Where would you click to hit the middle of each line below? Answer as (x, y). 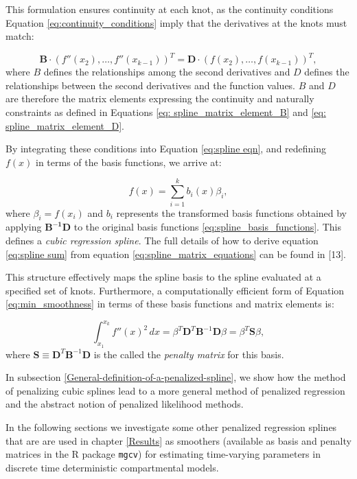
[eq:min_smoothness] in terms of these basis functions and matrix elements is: (170, 304)
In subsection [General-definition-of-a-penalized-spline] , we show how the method (176, 377)
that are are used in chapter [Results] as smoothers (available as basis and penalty (178, 440)
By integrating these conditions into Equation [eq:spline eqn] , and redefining (166, 149)
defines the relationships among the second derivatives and (167, 72)
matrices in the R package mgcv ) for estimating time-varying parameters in (163, 454)
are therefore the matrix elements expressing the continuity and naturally (160, 98)
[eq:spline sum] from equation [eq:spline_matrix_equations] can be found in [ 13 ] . (176, 254)
